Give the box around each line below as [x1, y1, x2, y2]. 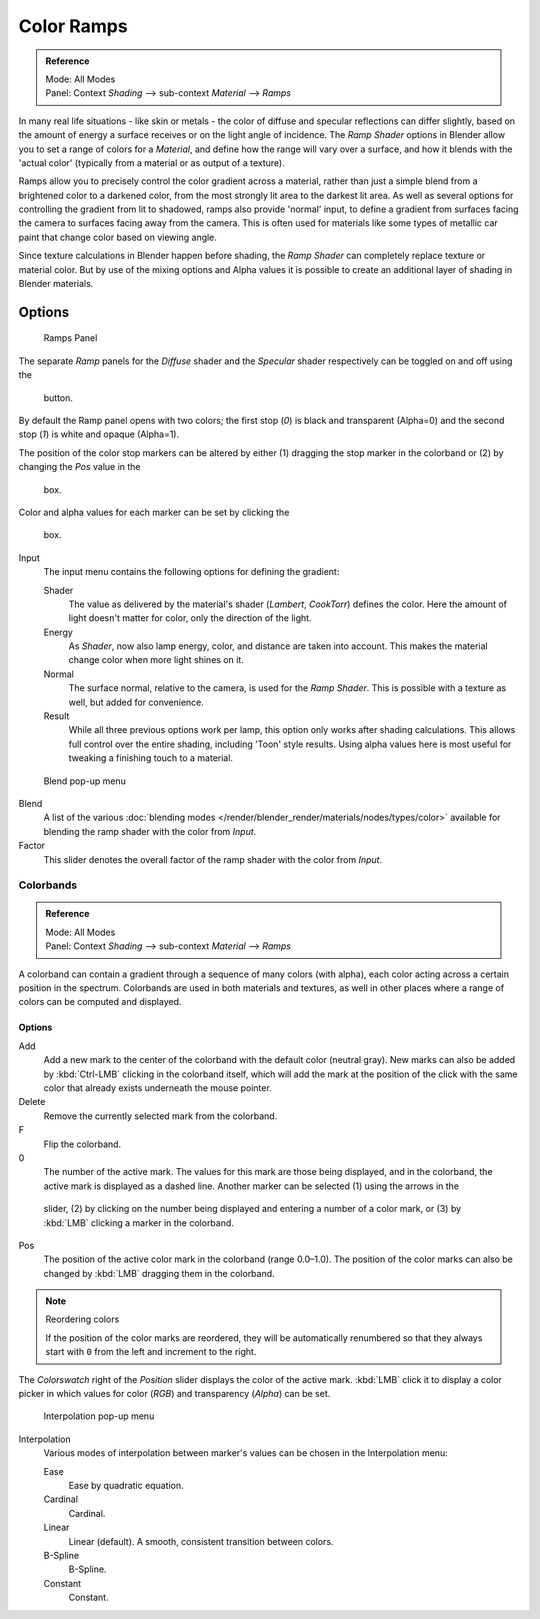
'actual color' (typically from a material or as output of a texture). [18, 156, 285, 169]
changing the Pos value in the [18, 461, 141, 473]
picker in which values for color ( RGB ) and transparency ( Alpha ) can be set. [18, 1388, 331, 1400]
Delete [18, 1096, 46, 1108]
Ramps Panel [43, 332, 98, 344]
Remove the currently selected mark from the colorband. [43, 1110, 278, 1122]
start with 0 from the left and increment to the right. [45, 1346, 257, 1358]
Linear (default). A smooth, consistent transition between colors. [68, 1535, 334, 1547]
